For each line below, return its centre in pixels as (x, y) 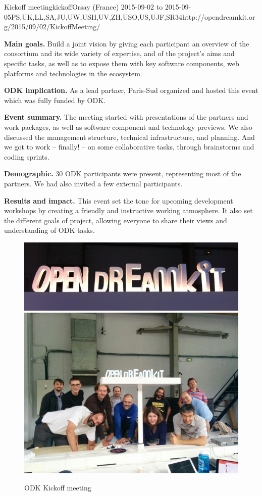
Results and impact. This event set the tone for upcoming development (119, 200)
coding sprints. (27, 156)
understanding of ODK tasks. (49, 230)
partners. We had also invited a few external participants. (93, 183)
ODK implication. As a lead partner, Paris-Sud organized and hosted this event (131, 90)
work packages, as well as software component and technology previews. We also (128, 127)
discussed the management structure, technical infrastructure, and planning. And (129, 137)
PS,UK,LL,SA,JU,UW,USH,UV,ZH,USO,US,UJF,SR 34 (97, 16)
